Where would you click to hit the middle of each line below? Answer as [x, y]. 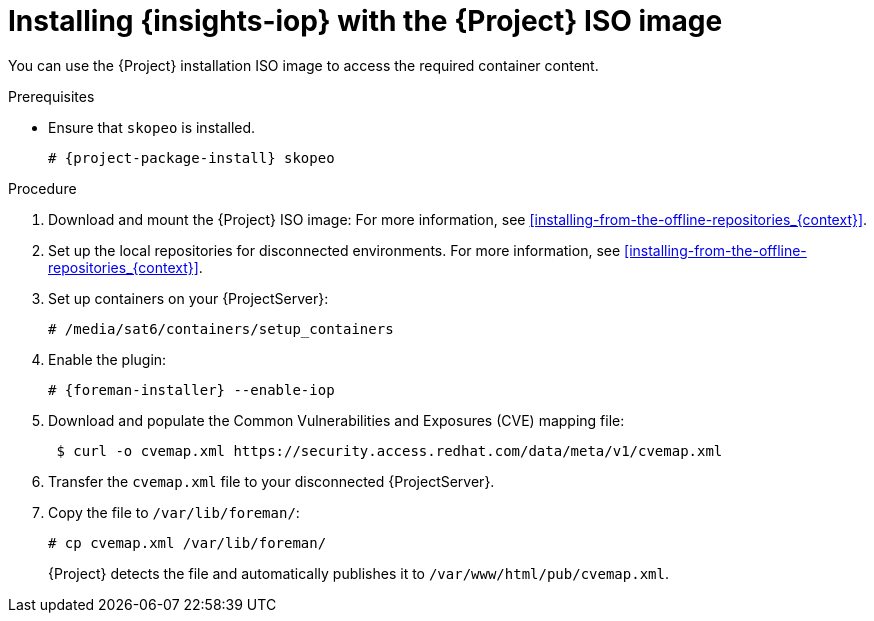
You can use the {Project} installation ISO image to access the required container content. [303, 65]
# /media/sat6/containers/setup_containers [221, 328]
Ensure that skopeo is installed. [152, 127]
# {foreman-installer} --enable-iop [191, 389]
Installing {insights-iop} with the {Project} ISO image [365, 21]
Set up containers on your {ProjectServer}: [188, 298]
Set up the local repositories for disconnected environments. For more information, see [334, 250]
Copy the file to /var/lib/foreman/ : [174, 512]
